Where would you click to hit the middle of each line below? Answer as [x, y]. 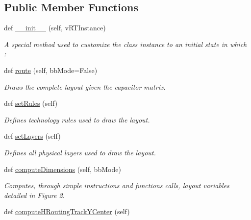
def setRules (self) [31, 103]
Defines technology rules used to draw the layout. [77, 119]
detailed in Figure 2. [34, 195]
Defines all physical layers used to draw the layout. [80, 152]
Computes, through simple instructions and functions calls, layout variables [117, 185]
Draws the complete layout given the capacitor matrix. [85, 86]
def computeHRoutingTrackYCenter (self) [67, 211]
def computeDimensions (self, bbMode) [63, 169]
